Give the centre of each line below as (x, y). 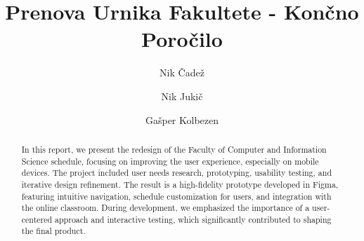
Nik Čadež (182, 73)
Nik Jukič (182, 96)
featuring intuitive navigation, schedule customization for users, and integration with (176, 196)
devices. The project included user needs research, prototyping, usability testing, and (176, 173)
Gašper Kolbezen (182, 119)
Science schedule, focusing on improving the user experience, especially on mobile (170, 161)
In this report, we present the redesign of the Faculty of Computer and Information (174, 149)
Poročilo (182, 39)
